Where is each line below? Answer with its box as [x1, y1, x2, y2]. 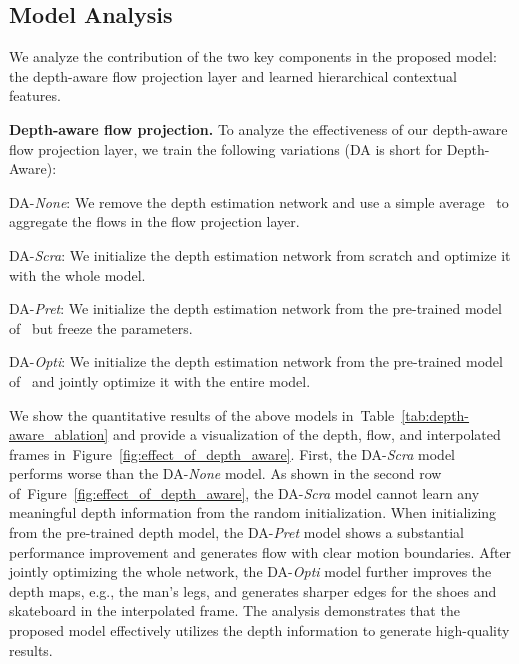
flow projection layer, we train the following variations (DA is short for [9, 138, 443, 159]
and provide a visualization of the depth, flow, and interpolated [112, 424, 501, 445]
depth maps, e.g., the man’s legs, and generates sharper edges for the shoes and [9, 580, 497, 601]
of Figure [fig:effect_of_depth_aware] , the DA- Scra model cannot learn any [9, 482, 480, 503]
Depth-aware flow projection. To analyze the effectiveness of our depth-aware [9, 118, 508, 139]
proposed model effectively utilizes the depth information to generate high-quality [9, 620, 510, 641]
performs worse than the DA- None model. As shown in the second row [9, 463, 442, 484]
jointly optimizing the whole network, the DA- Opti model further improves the [9, 561, 492, 582]
